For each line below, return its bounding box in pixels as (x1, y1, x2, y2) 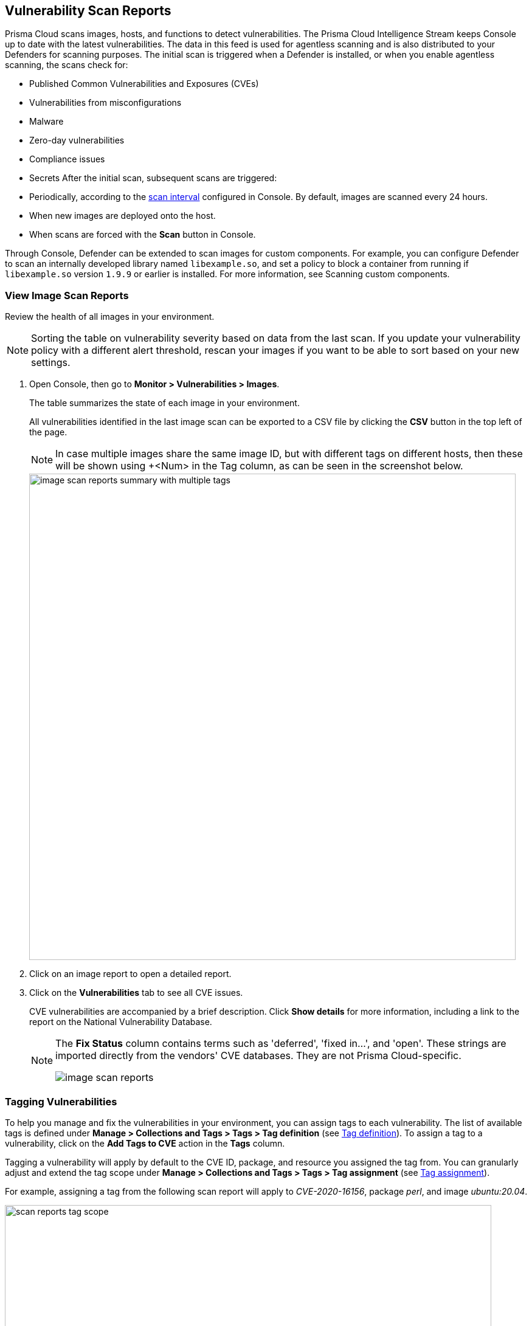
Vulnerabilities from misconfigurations (29, 97, 182, 108)
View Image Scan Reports (5, 289, 129, 302)
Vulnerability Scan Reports (5, 3, 171, 18)
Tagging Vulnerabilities (5, 1095, 117, 1108)
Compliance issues (29, 154, 105, 165)
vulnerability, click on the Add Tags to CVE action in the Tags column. (5, 1138, 285, 1148)
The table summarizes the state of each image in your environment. (29, 398, 300, 409)
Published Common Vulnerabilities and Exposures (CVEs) (29, 78, 259, 89)
